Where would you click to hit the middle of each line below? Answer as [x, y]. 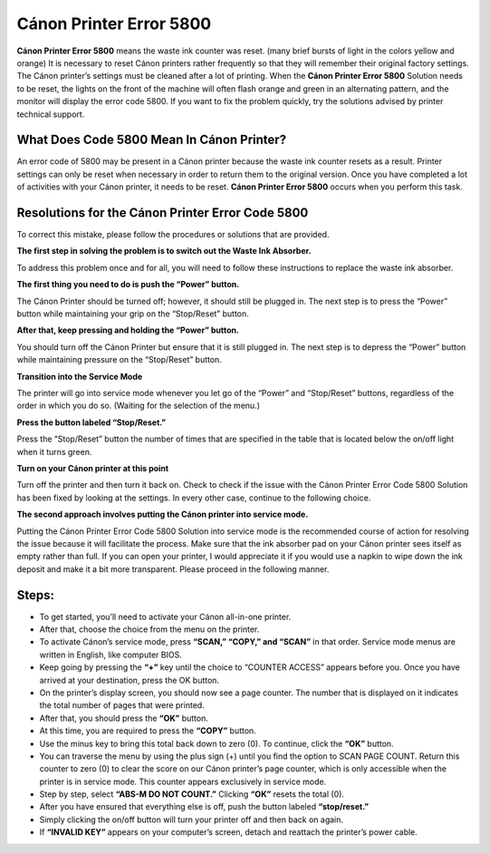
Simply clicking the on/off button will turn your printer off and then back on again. [192, 819]
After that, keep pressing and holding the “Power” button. [128, 330]
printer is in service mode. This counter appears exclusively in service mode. [183, 781]
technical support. [51, 114]
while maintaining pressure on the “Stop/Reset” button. [119, 360]
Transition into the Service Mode [80, 376]
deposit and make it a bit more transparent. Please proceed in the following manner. [173, 569]
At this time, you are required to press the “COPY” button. [148, 731]
